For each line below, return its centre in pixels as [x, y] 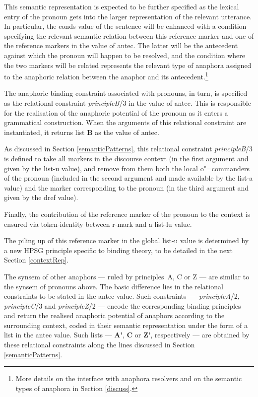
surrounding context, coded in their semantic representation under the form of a [126, 325]
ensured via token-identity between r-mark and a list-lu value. [98, 224]
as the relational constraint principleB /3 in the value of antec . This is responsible [128, 103]
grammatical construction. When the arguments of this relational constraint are [125, 122]
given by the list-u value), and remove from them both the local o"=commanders [127, 168]
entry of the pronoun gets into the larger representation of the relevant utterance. [128, 16]
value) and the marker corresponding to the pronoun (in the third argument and [127, 187]
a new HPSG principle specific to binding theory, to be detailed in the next [118, 250]
